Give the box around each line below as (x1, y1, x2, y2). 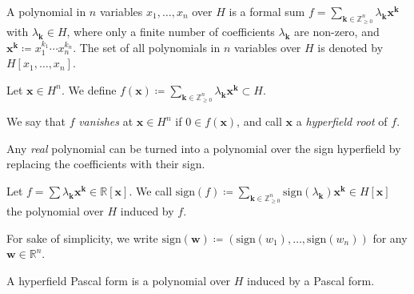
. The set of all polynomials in (73, 38, 221, 55)
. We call (129, 182, 173, 199)
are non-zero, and (294, 23, 380, 40)
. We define (61, 81, 117, 98)
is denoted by (317, 38, 384, 55)
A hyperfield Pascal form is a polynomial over (6, 272, 231, 288)
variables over (233, 38, 301, 55)
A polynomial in (6, 3, 86, 19)
